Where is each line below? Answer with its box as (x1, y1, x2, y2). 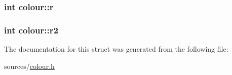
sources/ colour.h (4, 60, 55, 71)
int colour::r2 (4, 23, 58, 36)
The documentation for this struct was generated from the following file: (4, 44, 228, 54)
